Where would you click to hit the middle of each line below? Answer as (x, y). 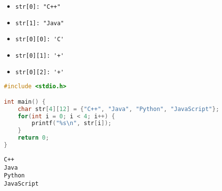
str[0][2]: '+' (40, 72)
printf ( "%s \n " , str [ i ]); (72, 123)
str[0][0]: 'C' (40, 40)
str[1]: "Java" (40, 23)
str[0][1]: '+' (40, 56)
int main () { (25, 102)
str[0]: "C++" (38, 7)
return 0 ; (33, 138)
